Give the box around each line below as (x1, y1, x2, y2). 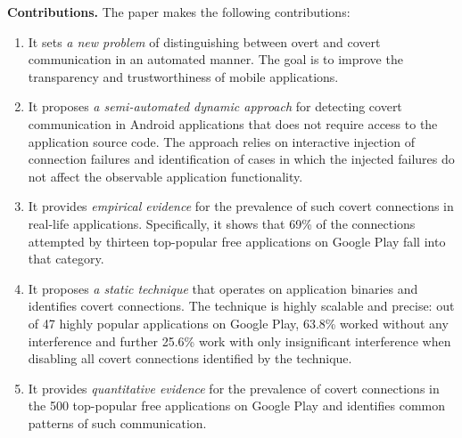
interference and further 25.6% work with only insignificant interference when (28, 331, 451, 350)
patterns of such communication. (28, 413, 207, 432)
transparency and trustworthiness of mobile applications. (28, 67, 339, 85)
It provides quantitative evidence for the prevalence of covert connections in (28, 378, 440, 397)
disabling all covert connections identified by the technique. (28, 349, 352, 368)
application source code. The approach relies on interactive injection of (28, 132, 415, 150)
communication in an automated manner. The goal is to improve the (28, 50, 403, 69)
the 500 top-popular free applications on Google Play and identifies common (28, 396, 446, 415)
